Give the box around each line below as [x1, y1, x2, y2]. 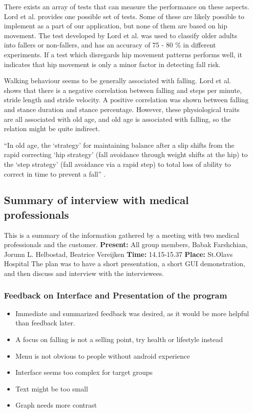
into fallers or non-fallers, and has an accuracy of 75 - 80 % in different [4, 40, 216, 50]
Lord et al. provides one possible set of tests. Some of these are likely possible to [4, 11, 245, 21]
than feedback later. [15, 318, 75, 328]
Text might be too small [15, 383, 88, 393]
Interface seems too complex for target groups [15, 367, 153, 377]
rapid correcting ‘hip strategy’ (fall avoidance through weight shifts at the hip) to [4, 149, 248, 160]
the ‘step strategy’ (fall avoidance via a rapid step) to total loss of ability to [4, 159, 231, 169]
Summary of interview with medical [4, 192, 189, 207]
